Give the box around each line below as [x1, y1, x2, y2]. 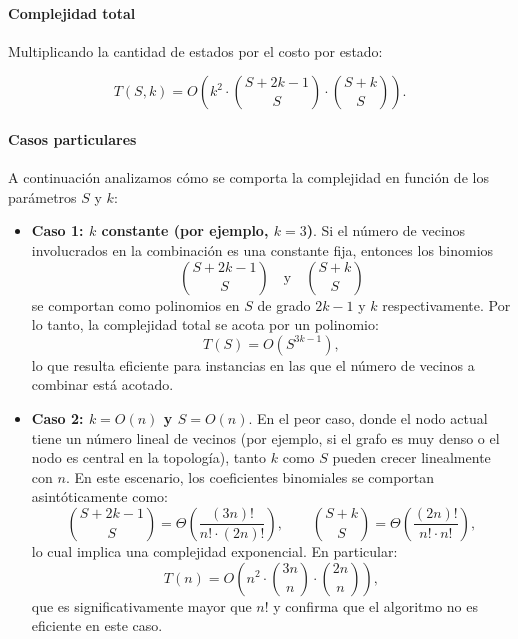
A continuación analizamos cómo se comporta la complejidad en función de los [8, 167, 489, 188]
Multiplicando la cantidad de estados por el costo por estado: [8, 40, 383, 61]
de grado [257, 294, 311, 315]
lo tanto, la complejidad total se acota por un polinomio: [31, 314, 379, 335]
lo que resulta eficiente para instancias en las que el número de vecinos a [31, 354, 475, 375]
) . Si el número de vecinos [306, 220, 466, 241]
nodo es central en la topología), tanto [31, 447, 267, 468]
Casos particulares [8, 128, 137, 149]
